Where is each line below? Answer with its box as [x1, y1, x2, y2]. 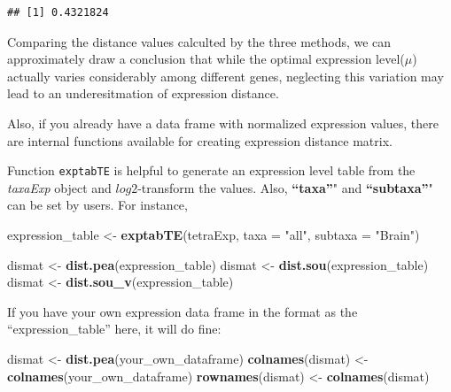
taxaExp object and [7, 178, 112, 196]
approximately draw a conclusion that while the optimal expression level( [7, 50, 405, 68]
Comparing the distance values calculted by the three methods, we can [7, 32, 392, 50]
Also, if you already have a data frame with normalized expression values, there [7, 113, 439, 132]
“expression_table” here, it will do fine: [7, 319, 222, 338]
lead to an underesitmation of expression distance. [7, 84, 279, 103]
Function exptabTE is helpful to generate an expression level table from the [7, 161, 416, 180]
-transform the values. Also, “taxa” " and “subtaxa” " [137, 178, 433, 196]
